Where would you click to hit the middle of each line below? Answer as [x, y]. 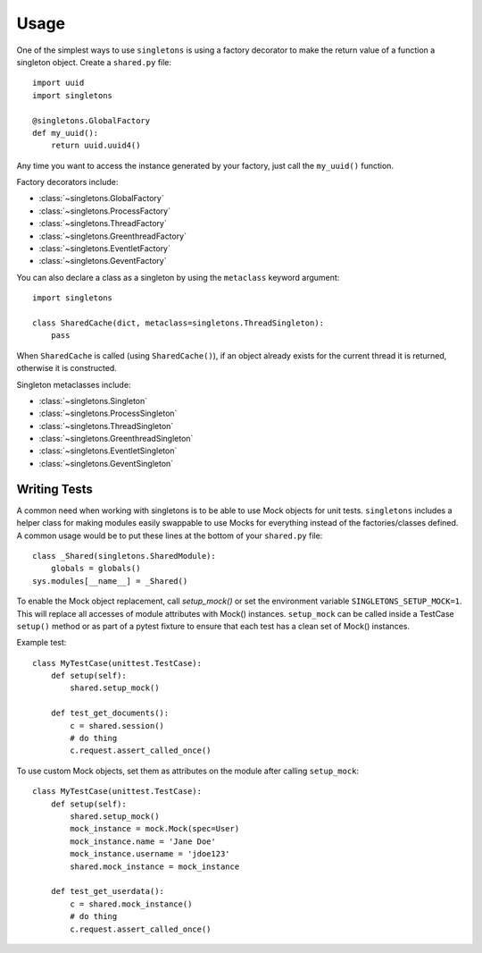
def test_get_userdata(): [108, 891]
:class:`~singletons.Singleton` [93, 401]
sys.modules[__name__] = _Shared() [110, 581]
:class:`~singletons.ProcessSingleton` [108, 413]
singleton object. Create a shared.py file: [94, 62]
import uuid [58, 83]
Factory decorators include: [67, 182]
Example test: [42, 643]
